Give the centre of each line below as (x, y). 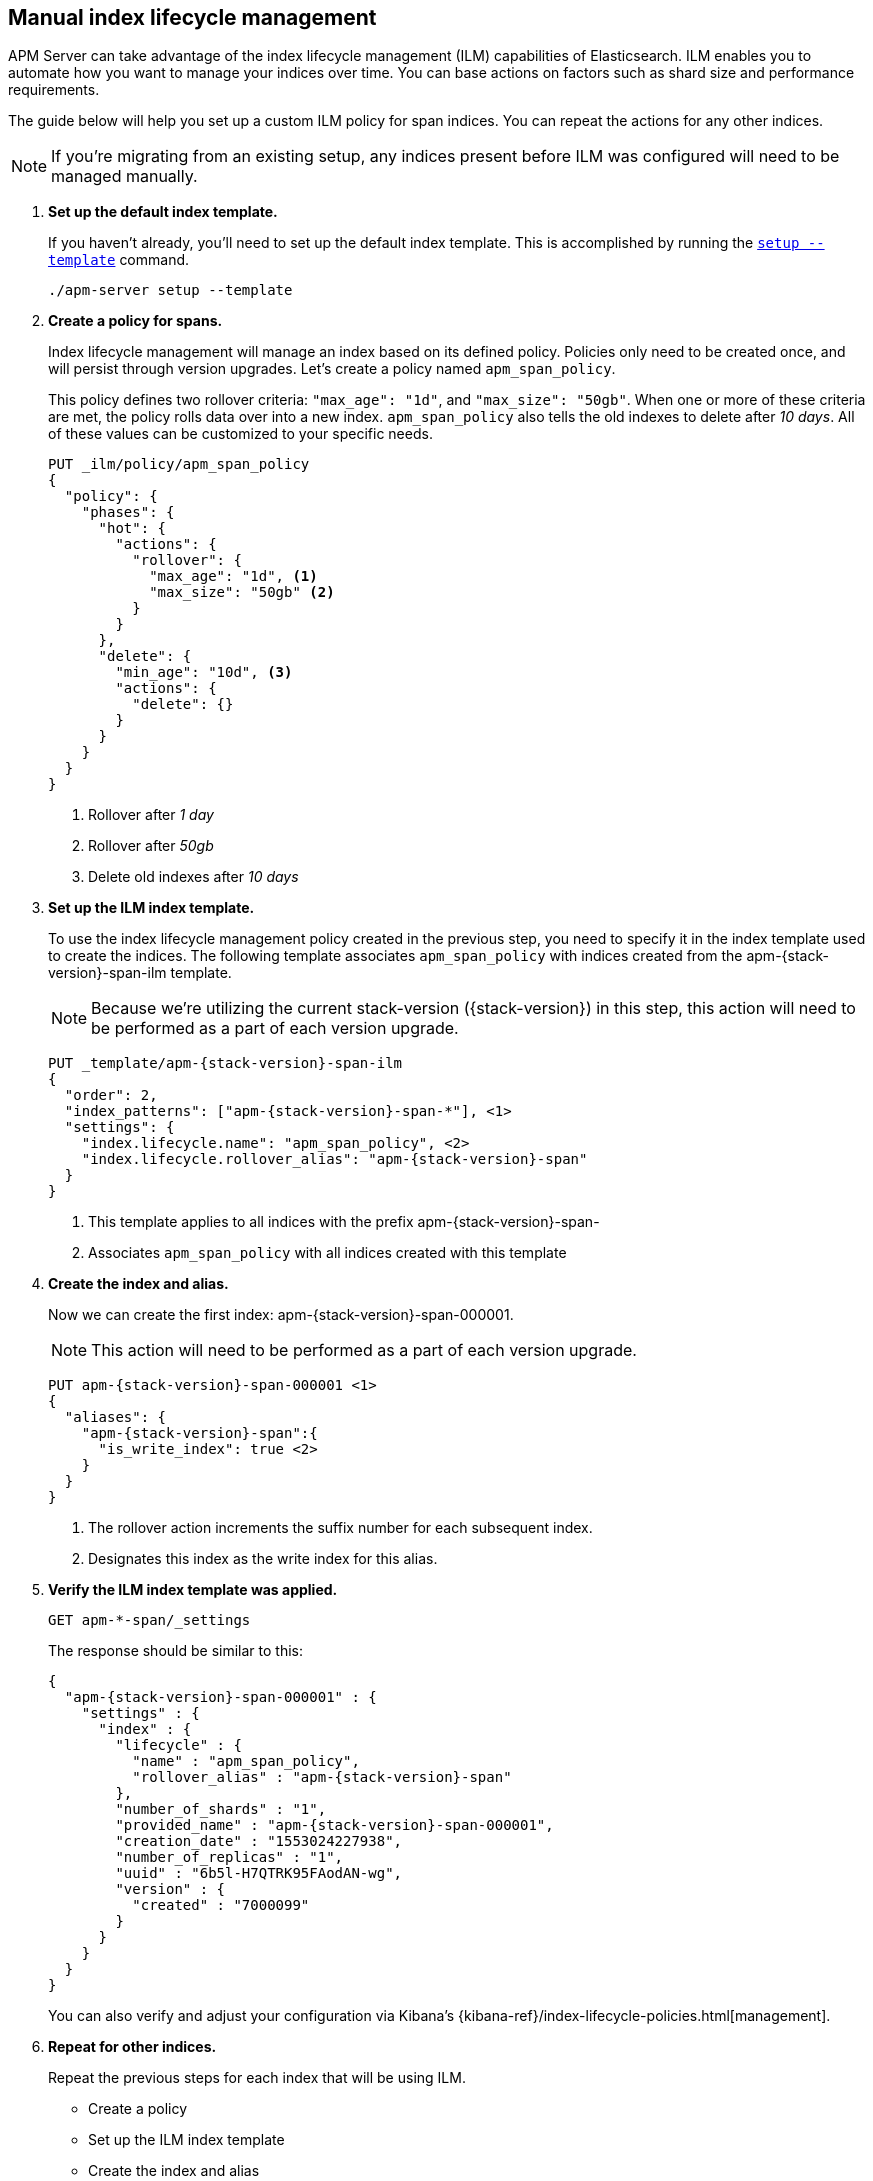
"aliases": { (115, 1417)
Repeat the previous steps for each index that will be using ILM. (257, 2078)
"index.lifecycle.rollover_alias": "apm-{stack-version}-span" (334, 1159)
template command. (119, 260)
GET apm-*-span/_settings (149, 1620)
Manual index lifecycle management (192, 17)
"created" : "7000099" (221, 1905)
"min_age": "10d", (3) (204, 672)
